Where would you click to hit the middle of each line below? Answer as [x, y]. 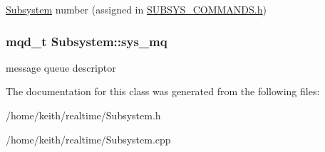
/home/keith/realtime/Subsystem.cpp [88, 139]
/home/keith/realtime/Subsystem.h [83, 115]
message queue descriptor [61, 67]
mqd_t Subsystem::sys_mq [87, 41]
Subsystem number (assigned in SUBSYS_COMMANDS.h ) [136, 9]
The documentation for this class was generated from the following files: [163, 91]
